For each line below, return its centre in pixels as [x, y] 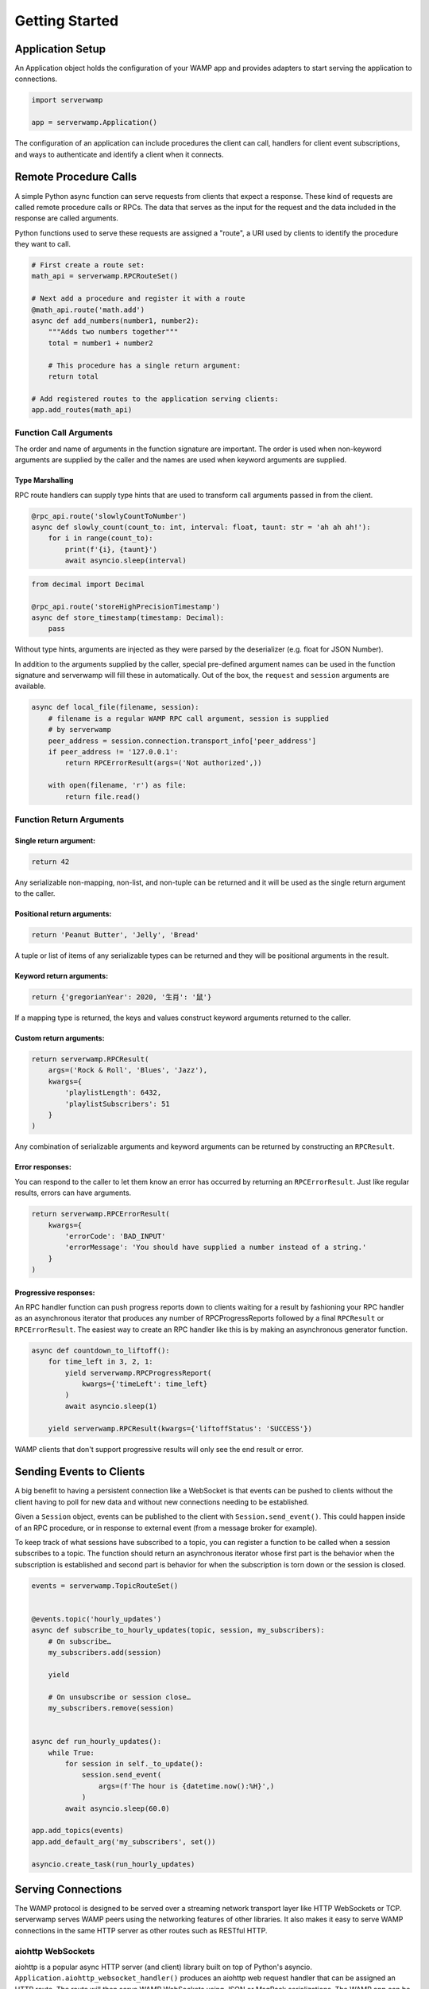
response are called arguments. [67, 218]
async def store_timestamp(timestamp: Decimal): [128, 617]
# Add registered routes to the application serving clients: [155, 399]
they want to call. [43, 244]
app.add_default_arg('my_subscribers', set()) [124, 1841]
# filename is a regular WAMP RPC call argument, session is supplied [189, 718]
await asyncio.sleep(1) [111, 1406]
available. [31, 686]
